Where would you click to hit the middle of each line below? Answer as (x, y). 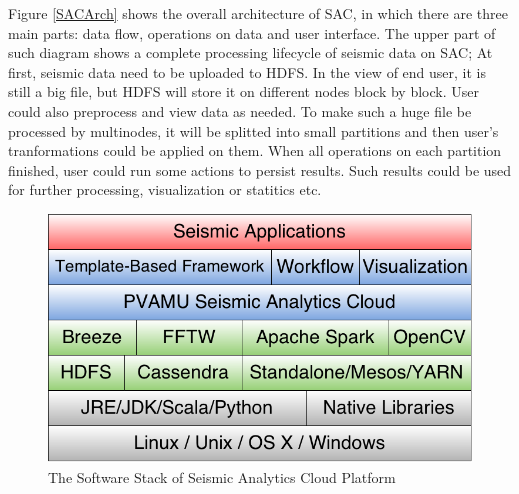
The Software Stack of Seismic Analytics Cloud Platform (222, 476)
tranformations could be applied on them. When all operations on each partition (255, 150)
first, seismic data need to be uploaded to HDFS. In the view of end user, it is (247, 71)
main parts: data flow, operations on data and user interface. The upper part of (252, 32)
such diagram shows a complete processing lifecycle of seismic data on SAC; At (250, 52)
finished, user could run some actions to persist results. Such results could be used (260, 169)
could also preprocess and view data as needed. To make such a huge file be (240, 110)
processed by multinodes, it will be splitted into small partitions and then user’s (253, 130)
